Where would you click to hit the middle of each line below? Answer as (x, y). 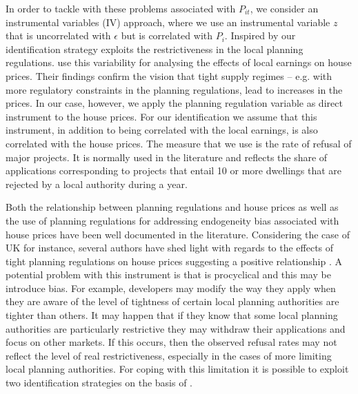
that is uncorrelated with (58, 35)
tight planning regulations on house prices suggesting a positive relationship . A (174, 261)
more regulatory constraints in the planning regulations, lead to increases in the (174, 89)
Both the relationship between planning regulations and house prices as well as (172, 207)
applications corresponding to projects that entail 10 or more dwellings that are (174, 170)
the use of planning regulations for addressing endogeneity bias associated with (172, 220)
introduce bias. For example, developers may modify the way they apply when (171, 288)
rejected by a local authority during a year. (97, 184)
